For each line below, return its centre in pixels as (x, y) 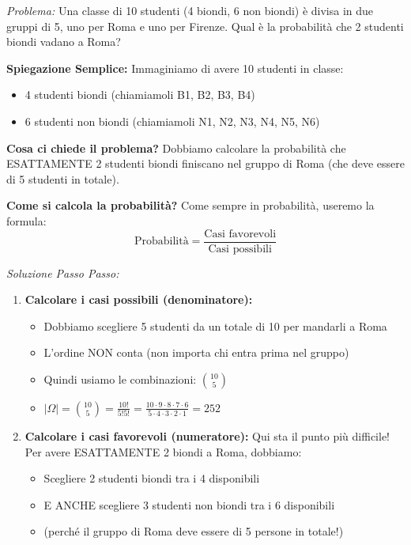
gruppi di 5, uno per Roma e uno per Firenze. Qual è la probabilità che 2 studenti (205, 26)
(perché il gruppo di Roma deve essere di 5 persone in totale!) (194, 531)
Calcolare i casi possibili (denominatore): (139, 299)
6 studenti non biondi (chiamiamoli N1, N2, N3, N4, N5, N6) (172, 121)
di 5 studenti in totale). (63, 178)
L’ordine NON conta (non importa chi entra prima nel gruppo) (196, 352)
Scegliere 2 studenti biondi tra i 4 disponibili (152, 478)
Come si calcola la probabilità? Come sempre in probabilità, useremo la (190, 205)
